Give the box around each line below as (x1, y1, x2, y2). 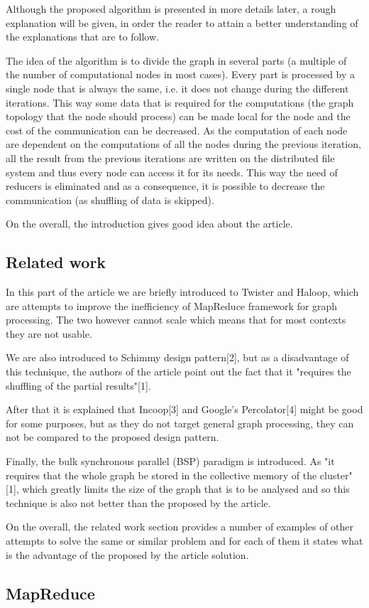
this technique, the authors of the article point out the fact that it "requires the (6, 364, 351, 379)
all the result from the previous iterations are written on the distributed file (6, 150, 335, 165)
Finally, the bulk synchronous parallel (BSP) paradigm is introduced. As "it (6, 454, 335, 469)
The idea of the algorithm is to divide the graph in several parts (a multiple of (6, 53, 347, 68)
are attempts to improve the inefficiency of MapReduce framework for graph (6, 298, 338, 313)
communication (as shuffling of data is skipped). (6, 192, 214, 207)
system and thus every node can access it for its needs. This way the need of (6, 164, 338, 179)
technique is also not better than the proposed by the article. (6, 495, 271, 510)
